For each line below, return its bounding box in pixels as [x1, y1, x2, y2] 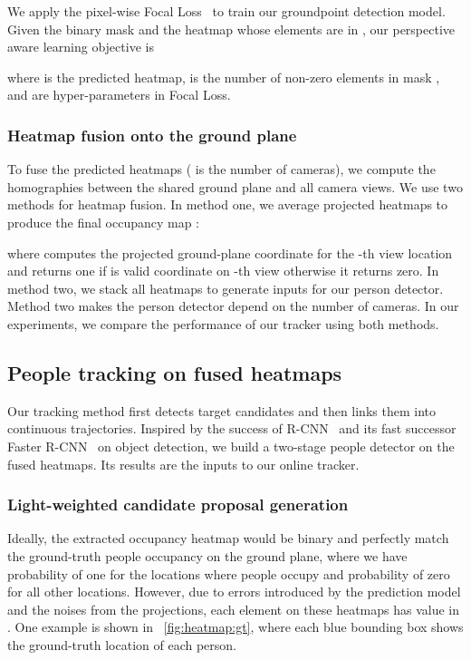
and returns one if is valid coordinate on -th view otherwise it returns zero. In [7, 261, 439, 280]
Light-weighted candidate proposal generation [7, 493, 349, 516]
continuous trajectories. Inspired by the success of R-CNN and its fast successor [7, 419, 457, 438]
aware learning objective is [7, 37, 154, 56]
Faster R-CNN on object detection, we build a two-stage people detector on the [7, 436, 455, 455]
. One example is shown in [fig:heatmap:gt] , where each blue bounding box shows [7, 617, 464, 636]
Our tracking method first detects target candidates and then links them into [7, 401, 436, 420]
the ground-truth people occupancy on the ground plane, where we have [7, 546, 408, 565]
